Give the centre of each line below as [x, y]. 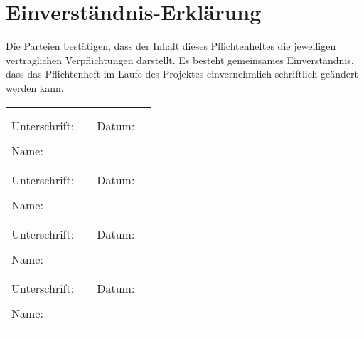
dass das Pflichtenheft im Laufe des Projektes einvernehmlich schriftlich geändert [182, 74]
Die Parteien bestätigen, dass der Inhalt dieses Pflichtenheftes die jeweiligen [171, 46]
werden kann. [35, 87]
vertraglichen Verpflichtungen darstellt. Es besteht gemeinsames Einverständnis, [180, 59]
